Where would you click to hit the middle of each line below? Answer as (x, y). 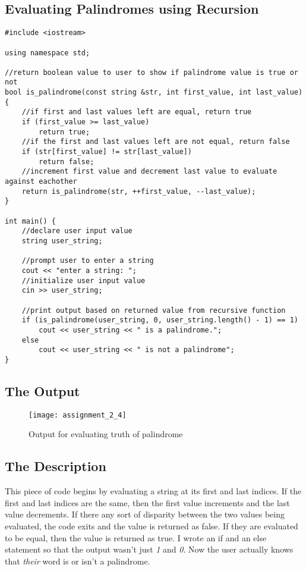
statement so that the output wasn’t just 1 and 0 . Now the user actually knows (149, 549)
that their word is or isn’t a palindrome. (78, 561)
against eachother (41, 182)
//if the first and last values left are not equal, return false (156, 142)
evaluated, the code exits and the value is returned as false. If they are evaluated (152, 525)
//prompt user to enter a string (88, 261)
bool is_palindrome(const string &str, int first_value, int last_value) (154, 92)
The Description (56, 466)
